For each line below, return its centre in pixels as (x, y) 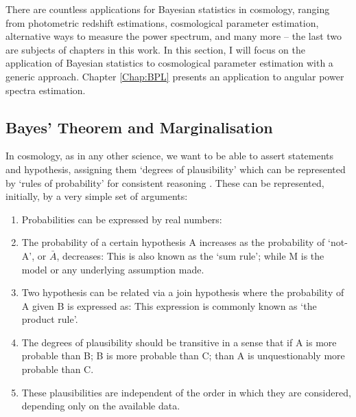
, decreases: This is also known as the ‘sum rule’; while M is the (190, 255)
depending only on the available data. (101, 406)
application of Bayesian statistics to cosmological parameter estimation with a (169, 63)
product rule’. (50, 319)
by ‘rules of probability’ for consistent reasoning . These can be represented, (165, 182)
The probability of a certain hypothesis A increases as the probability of (173, 242)
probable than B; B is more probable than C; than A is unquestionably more (183, 356)
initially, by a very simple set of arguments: (97, 196)
